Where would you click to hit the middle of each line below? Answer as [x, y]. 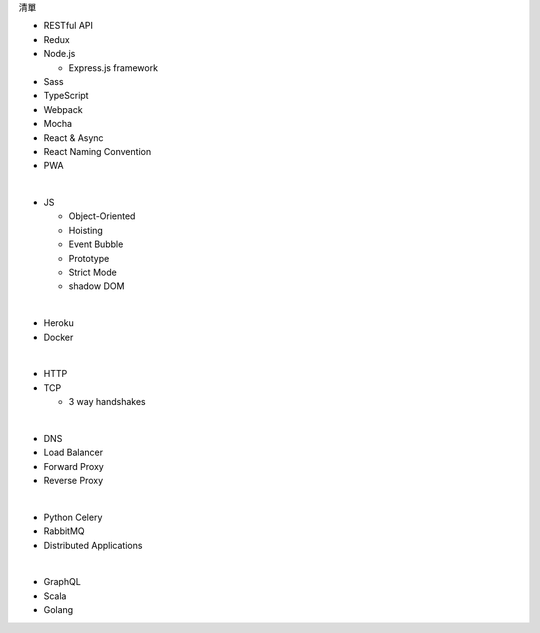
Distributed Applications [93, 545]
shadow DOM [96, 286]
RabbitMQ [64, 531]
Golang [58, 610]
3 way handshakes [107, 402]
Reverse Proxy [73, 481]
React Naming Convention [97, 151]
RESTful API [68, 26]
